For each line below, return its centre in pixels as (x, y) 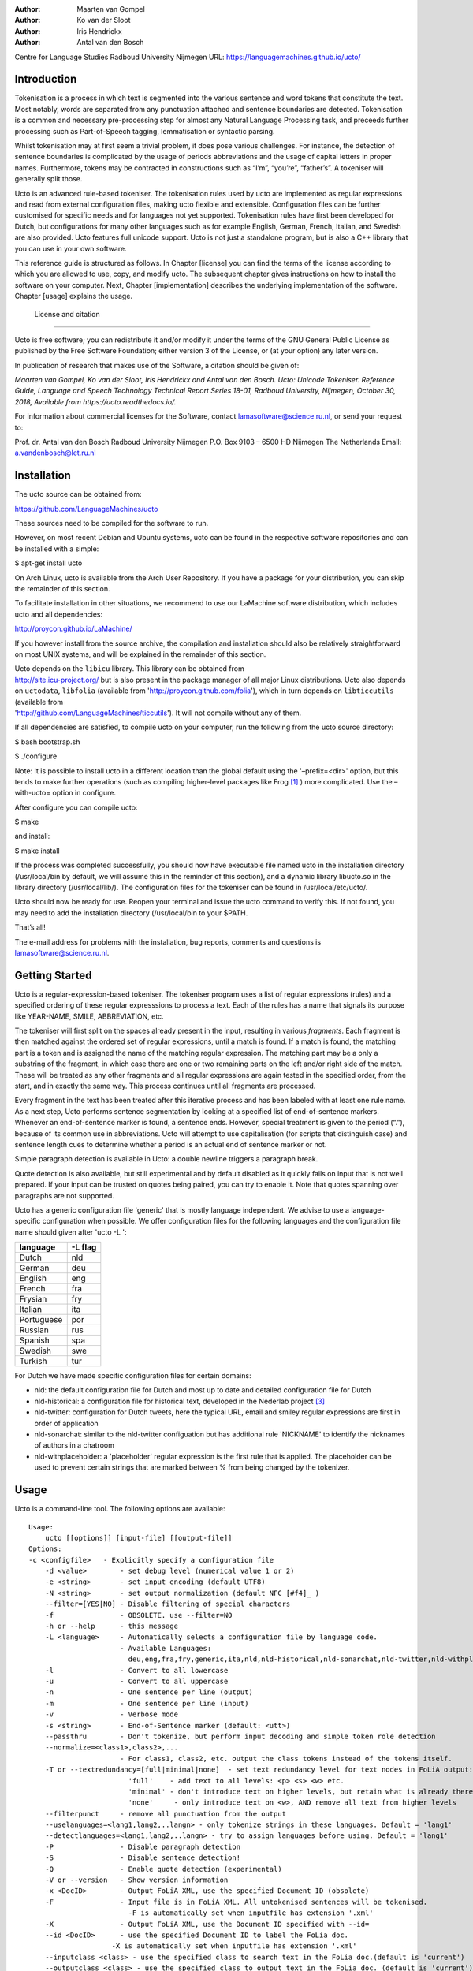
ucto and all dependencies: (58, 614)
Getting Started (53, 975)
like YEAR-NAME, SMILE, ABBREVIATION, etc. (89, 1016)
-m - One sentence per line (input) (147, 1703)
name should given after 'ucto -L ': (71, 1232)
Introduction (46, 79)
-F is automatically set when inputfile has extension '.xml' (251, 1913)
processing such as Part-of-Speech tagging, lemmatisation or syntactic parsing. (145, 131)
